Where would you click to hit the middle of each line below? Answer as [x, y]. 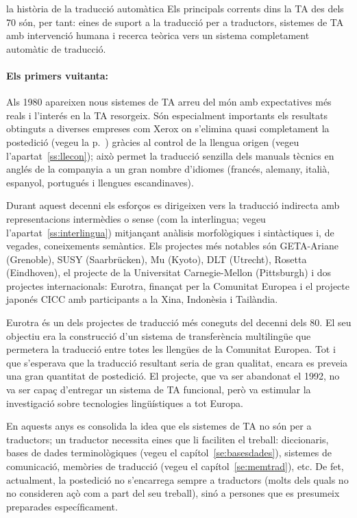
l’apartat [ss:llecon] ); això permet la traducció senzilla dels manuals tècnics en [170, 155]
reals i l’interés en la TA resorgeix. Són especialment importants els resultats [167, 115]
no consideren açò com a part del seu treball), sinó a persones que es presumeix [173, 493]
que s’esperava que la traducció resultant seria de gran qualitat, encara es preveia [177, 362]
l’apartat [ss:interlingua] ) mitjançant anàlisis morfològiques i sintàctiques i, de [170, 232]
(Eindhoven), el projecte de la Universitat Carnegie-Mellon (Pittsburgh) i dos [169, 272]
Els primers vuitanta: [58, 75]
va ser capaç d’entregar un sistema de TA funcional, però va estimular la [159, 390]
